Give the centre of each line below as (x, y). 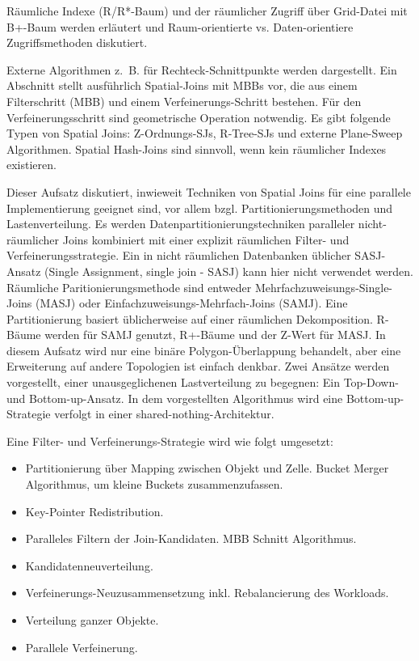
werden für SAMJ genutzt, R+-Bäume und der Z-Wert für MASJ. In (215, 335)
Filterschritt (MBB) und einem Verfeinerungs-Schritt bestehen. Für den (184, 101)
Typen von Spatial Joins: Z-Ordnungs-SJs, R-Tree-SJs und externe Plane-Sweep (205, 133)
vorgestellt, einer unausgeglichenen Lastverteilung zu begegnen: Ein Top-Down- (203, 382)
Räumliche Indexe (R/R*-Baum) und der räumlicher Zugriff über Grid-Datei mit (207, 11)
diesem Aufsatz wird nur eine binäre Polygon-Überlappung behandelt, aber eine (204, 350)
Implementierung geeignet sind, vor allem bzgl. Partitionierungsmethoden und (200, 208)
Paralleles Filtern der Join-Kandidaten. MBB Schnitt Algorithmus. (191, 538)
